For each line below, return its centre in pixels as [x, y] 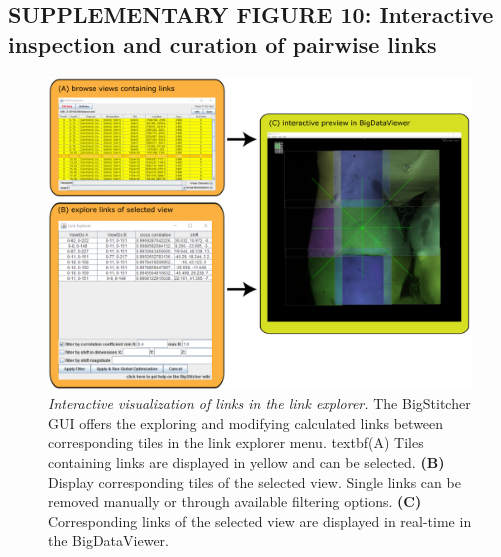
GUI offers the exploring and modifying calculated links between [246, 422]
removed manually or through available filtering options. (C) [235, 501]
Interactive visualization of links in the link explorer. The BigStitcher [259, 403]
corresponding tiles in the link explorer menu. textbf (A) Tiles [236, 442]
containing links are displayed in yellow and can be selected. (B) [246, 462]
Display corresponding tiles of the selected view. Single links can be [254, 481]
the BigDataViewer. [108, 540]
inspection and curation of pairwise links [222, 43]
